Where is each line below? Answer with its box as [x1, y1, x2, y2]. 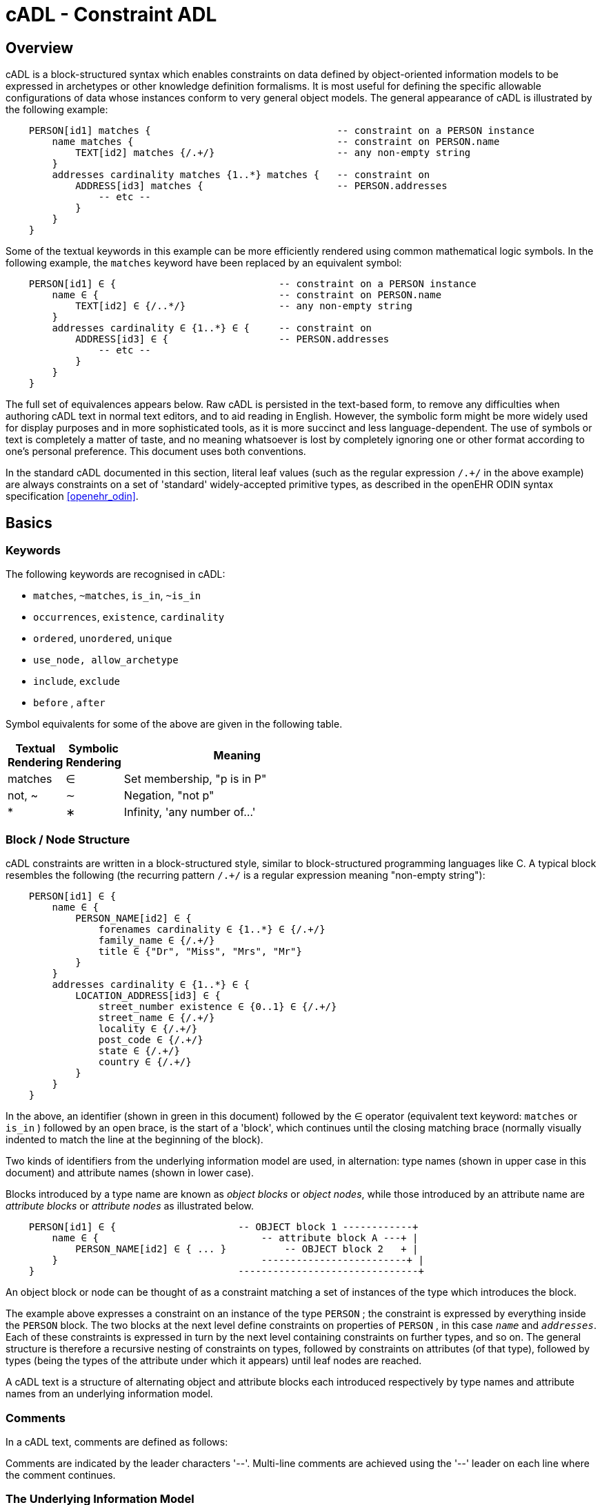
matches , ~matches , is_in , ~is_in [33, 590, 201, 602]
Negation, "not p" [123, 788, 214, 803]
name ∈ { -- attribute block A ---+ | [52, 1232, 419, 1244]
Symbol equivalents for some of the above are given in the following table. [6, 718, 343, 730]
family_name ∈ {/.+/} [98, 935, 215, 946]
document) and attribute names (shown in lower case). [6, 1167, 254, 1179]
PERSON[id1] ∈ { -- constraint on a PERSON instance [28, 278, 476, 290]
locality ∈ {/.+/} [98, 1023, 198, 1035]
